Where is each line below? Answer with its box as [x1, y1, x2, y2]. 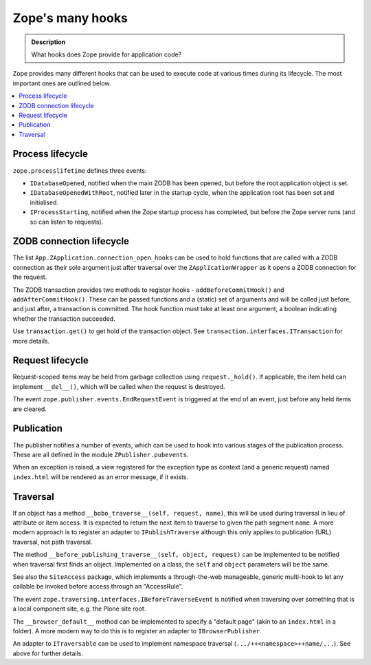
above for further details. [12, 649, 84, 657]
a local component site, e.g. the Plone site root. [12, 604, 146, 613]
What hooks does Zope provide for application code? [31, 50, 182, 59]
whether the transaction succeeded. [12, 314, 116, 323]
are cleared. [12, 405, 47, 413]
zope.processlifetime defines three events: [12, 166, 147, 175]
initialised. [30, 198, 58, 207]
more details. [12, 337, 50, 345]
